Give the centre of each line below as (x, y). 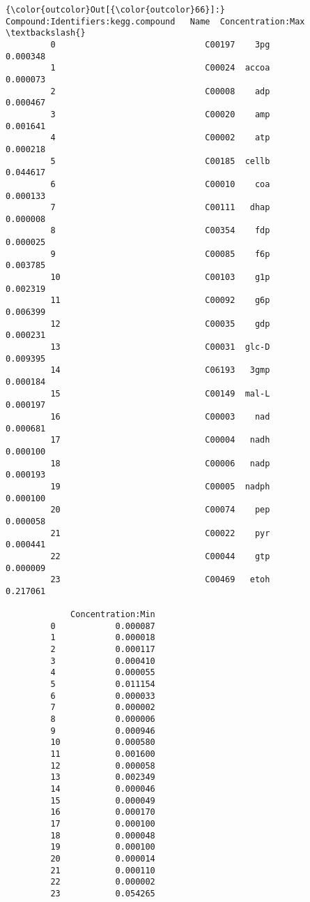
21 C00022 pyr (160, 533)
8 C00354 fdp (160, 231)
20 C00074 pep (160, 510)
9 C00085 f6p (160, 254)
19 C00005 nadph (160, 486)
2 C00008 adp (160, 91)
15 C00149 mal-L (160, 393)
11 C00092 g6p (160, 301)
